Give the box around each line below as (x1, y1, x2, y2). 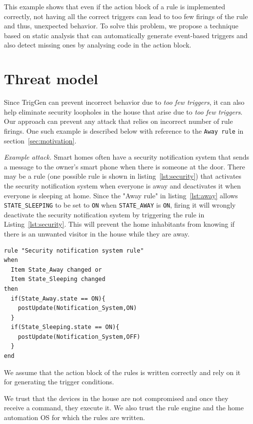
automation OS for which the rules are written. (4, 412, 145, 423)
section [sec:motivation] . (4, 135, 77, 145)
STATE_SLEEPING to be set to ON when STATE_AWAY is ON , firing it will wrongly (4, 200, 236, 210)
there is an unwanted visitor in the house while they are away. (4, 228, 190, 238)
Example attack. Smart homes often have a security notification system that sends (4, 152, 250, 162)
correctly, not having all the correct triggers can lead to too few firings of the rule (4, 11, 248, 21)
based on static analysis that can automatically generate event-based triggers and (4, 30, 248, 40)
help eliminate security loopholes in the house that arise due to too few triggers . (4, 106, 243, 117)
